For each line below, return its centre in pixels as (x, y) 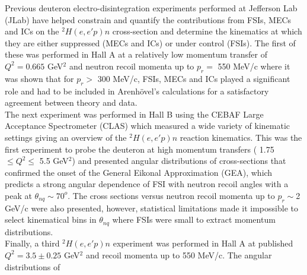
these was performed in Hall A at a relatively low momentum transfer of (136, 54)
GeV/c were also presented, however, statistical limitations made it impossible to (151, 208)
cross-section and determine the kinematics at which (207, 31)
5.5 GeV (54, 161)
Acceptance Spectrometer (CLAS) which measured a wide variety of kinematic (148, 126)
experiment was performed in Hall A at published (203, 243)
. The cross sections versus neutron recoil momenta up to (171, 195)
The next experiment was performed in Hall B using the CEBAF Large (134, 114)
